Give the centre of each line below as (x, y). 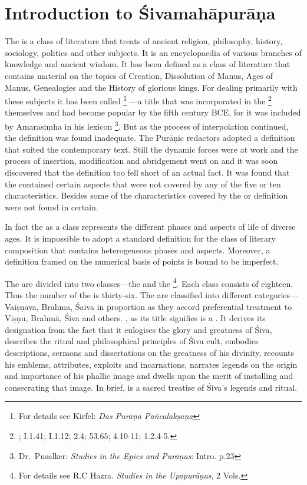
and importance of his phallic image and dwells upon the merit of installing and (149, 376)
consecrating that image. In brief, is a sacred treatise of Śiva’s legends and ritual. (151, 387)
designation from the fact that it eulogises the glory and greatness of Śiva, (138, 329)
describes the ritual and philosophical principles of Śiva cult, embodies (132, 341)
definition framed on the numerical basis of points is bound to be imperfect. (142, 261)
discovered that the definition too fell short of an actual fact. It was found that (147, 172)
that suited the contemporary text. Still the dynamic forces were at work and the (151, 149)
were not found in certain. (52, 207)
